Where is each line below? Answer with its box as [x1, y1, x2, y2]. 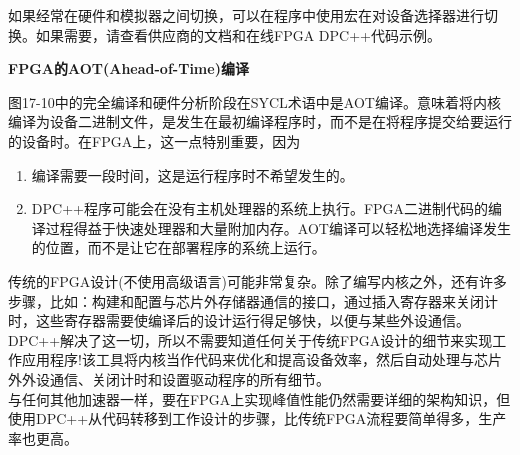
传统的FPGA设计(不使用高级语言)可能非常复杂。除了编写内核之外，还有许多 [8, 270, 508, 291]
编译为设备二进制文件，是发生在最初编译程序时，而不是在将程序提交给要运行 [8, 111, 512, 132]
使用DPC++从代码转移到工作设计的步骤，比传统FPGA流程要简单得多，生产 [8, 408, 507, 429]
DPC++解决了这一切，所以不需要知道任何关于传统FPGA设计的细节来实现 [8, 329, 493, 350]
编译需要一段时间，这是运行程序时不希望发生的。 [31, 164, 354, 185]
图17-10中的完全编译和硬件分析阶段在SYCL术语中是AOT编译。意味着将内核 [8, 91, 501, 112]
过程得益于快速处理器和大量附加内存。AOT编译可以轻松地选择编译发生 [45, 217, 511, 238]
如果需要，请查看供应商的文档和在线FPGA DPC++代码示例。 [35, 24, 441, 45]
